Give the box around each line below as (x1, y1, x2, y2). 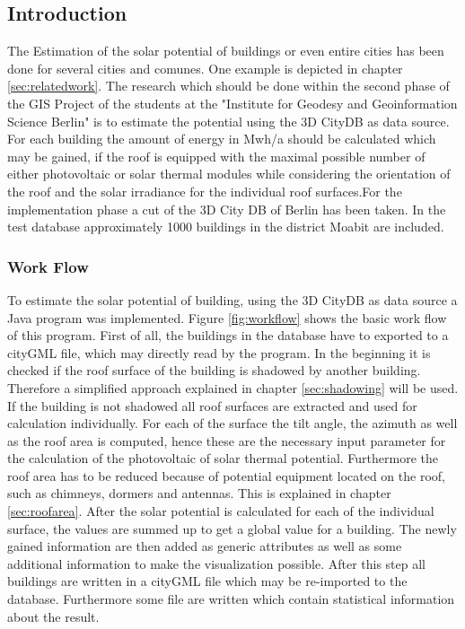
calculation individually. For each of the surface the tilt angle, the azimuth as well (7, 414, 458, 432)
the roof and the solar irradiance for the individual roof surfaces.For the (7, 181, 402, 200)
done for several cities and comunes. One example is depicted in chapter (7, 58, 403, 77)
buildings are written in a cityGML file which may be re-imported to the (7, 572, 408, 590)
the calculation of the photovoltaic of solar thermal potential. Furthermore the (7, 449, 439, 467)
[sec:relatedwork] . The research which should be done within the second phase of (7, 76, 450, 95)
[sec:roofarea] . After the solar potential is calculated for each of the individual (7, 502, 434, 520)
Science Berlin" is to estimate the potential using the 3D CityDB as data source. (7, 111, 450, 130)
